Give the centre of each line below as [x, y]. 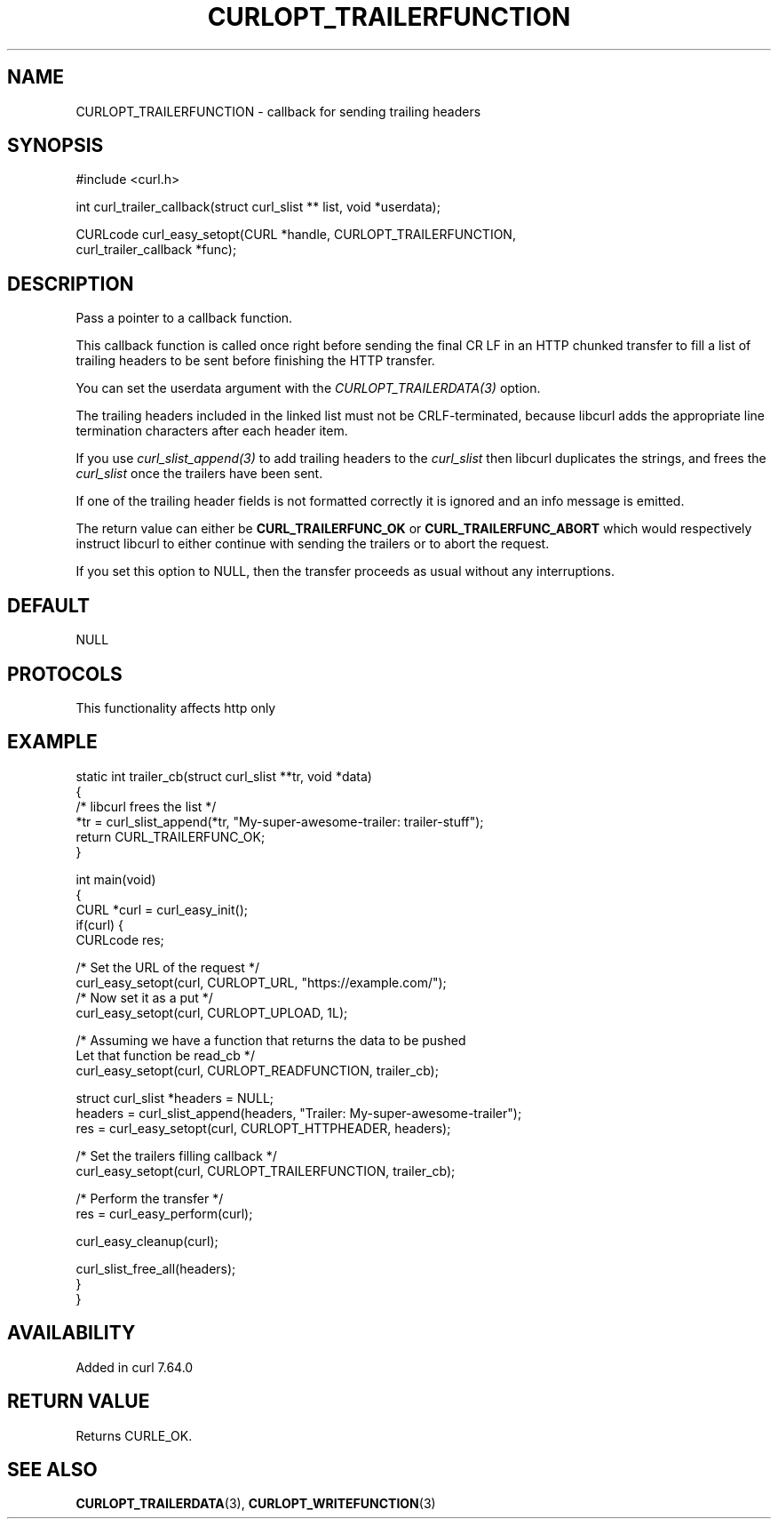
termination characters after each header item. [212, 431]
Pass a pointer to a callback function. [184, 318]
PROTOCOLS [65, 674]
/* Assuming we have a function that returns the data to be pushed [271, 1040]
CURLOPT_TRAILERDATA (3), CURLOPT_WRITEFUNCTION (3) [256, 1504]
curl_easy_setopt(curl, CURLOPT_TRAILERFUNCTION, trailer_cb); [266, 1170]
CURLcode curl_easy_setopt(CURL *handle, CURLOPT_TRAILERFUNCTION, [296, 235]
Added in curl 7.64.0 [135, 1367]
